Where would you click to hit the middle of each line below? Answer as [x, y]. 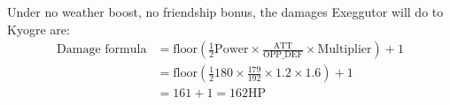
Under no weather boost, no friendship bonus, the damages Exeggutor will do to [225, 11]
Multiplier [345, 50]
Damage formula [102, 50]
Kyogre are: [39, 29]
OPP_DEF [283, 55]
